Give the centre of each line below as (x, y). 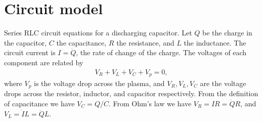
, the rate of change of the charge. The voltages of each (161, 52)
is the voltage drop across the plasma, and (99, 83)
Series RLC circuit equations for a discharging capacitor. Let (98, 33)
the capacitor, (26, 42)
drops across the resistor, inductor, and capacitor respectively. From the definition (131, 93)
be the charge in (227, 33)
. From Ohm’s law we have (150, 104)
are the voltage (223, 83)
